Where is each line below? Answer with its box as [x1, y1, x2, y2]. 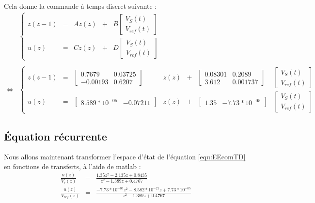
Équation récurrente [4, 129, 107, 144]
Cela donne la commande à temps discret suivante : [4, 1, 157, 11]
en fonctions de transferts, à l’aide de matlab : [4, 161, 141, 171]
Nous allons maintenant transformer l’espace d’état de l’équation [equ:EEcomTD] [4, 151, 246, 161]
